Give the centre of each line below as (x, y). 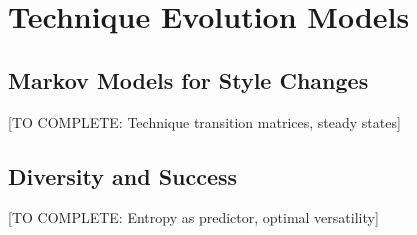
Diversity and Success (123, 175)
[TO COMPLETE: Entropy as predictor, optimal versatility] (193, 217)
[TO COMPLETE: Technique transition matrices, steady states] (204, 121)
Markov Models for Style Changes (188, 79)
